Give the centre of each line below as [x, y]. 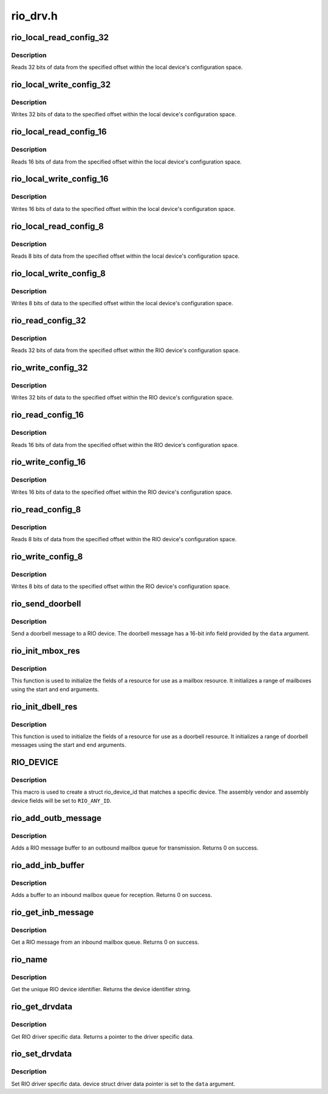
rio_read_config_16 [48, 415]
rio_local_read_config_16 [59, 132]
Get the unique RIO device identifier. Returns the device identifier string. [101, 989]
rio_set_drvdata [42, 1054]
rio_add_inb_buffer [48, 865]
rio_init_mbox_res [46, 651]
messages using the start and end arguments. [69, 745]
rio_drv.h [34, 16]
